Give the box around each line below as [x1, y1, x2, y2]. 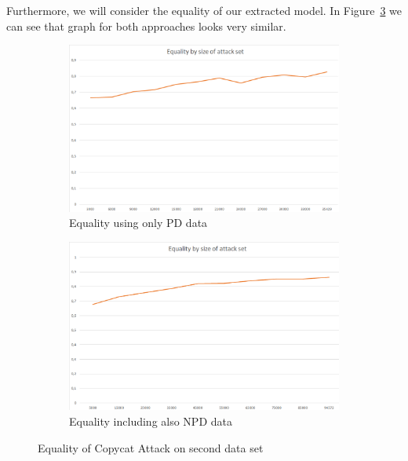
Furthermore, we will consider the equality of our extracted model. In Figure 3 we [6, 2, 402, 18]
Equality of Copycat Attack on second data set [38, 439, 264, 456]
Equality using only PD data [69, 214, 208, 231]
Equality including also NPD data [69, 412, 232, 429]
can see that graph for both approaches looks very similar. [6, 17, 286, 34]
